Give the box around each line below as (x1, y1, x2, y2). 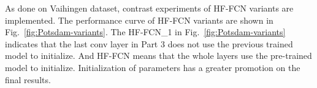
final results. (5, 73, 51, 86)
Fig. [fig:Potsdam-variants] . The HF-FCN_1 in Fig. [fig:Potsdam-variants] (5, 25, 286, 38)
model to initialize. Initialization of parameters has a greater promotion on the (5, 61, 300, 73)
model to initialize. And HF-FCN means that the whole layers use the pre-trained (5, 49, 312, 62)
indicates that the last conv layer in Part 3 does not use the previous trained (5, 37, 293, 50)
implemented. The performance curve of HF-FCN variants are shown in (5, 13, 273, 26)
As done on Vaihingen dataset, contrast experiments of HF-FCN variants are (5, 2, 294, 14)
